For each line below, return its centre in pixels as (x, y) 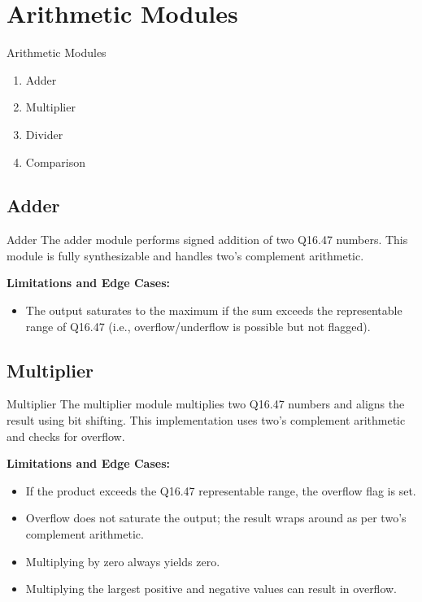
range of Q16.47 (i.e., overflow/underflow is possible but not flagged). (198, 326)
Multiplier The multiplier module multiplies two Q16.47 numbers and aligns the (206, 404)
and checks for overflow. (66, 436)
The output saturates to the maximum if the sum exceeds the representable (214, 310)
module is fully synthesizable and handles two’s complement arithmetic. (185, 255)
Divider (44, 134)
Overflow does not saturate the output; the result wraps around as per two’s (216, 518)
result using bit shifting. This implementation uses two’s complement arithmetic (206, 420)
